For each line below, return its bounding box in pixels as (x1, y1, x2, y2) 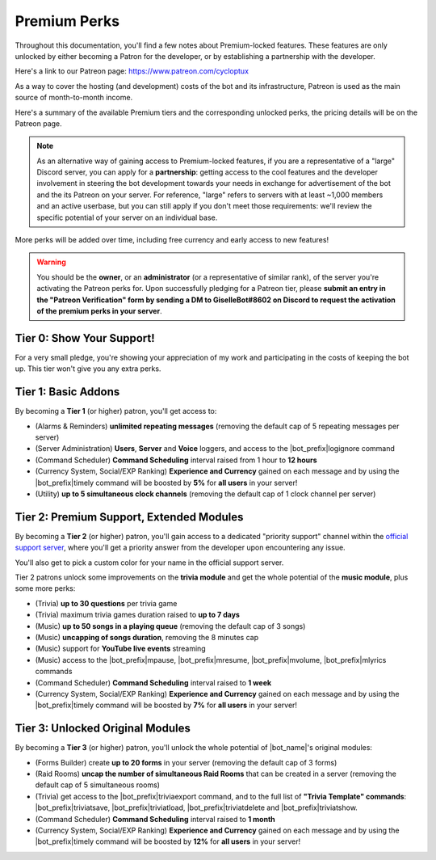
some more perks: (15, 584, 76, 593)
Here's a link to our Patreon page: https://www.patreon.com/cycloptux (15, 66, 249, 76)
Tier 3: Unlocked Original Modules (15, 722, 191, 736)
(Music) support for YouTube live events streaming (35, 643, 206, 654)
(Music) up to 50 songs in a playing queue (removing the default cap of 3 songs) (35, 621, 306, 630)
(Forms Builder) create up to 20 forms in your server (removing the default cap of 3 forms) (35, 757, 337, 767)
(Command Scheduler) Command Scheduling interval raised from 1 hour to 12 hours (35, 455, 318, 465)
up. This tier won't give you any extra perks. (15, 364, 161, 373)
